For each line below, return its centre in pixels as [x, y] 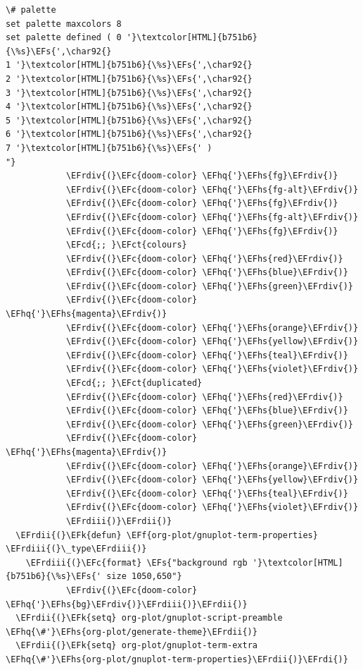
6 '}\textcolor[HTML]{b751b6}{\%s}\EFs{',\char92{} [129, 134]
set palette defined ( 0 [64, 38]
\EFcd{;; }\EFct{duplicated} [134, 383]
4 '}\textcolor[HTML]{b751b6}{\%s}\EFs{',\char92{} [129, 107]
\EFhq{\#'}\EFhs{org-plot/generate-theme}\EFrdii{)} [132, 632]
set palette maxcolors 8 [64, 24]
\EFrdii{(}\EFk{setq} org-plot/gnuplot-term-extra [136, 646]
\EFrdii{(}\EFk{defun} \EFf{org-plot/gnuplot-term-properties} [167, 535]
